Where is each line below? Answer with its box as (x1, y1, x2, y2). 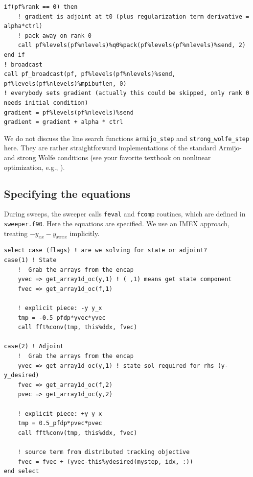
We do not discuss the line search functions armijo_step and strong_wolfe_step (4, 133, 250, 143)
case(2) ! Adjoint (4, 343, 64, 350)
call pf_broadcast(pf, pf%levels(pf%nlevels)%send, (4, 71, 176, 78)
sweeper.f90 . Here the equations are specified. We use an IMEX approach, (4, 218, 230, 229)
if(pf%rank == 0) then (4, 3, 78, 10)
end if (4, 51, 25, 58)
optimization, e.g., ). (4, 162, 65, 172)
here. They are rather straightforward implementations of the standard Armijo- (4, 143, 242, 153)
